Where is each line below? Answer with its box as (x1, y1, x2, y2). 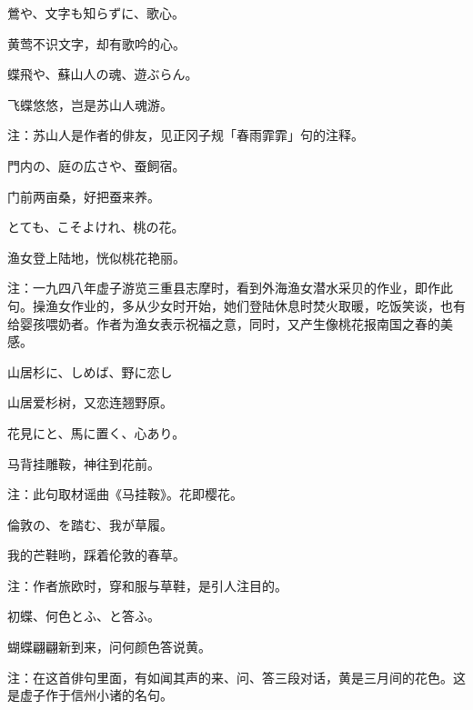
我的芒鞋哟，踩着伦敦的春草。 (7, 545, 186, 565)
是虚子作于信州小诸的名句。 (7, 685, 173, 705)
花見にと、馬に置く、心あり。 (7, 423, 186, 442)
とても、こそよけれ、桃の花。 (7, 217, 185, 236)
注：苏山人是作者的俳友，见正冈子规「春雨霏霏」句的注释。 (7, 125, 364, 145)
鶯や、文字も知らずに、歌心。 (7, 4, 185, 22)
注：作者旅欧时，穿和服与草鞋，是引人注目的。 (7, 575, 287, 595)
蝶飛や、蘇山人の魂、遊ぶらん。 (7, 65, 198, 84)
